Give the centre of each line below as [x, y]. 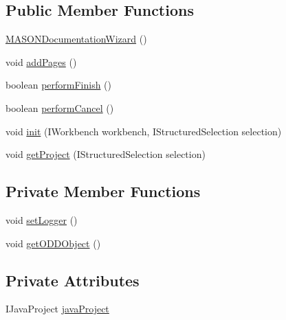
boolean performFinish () [59, 85]
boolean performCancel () [60, 107]
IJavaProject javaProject [57, 309]
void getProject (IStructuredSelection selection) [106, 154]
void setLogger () [42, 219]
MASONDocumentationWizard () [76, 39]
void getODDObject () [53, 243]
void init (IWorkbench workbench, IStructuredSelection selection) [144, 131]
